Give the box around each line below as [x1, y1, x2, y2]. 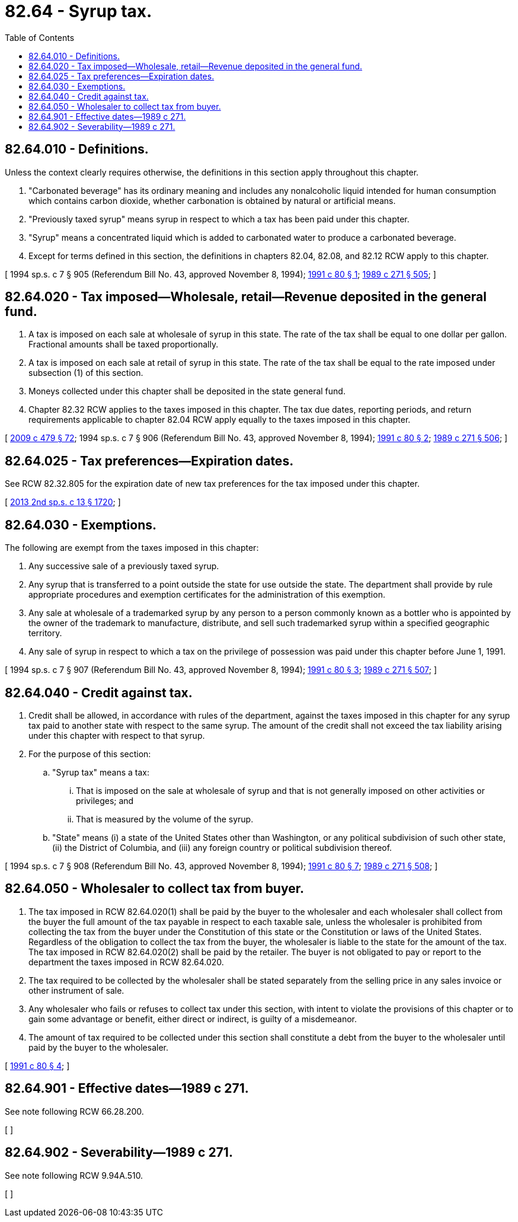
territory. [28, 628, 62, 639]
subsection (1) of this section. [28, 368, 143, 378]
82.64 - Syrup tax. [5, 1, 152, 21]
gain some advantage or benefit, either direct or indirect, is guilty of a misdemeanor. [28, 1013, 357, 1024]
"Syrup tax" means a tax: [52, 767, 150, 777]
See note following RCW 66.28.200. [5, 1106, 144, 1116]
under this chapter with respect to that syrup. [28, 730, 205, 741]
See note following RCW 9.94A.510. [5, 1170, 143, 1180]
